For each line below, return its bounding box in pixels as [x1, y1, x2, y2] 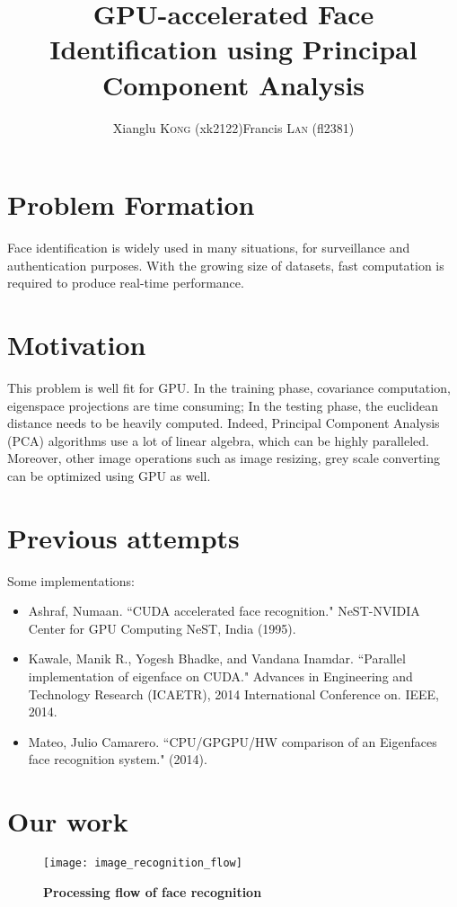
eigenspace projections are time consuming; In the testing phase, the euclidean [7, 396, 438, 414]
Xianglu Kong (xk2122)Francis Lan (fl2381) [112, 118, 355, 137]
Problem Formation [7, 186, 255, 223]
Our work [7, 803, 128, 840]
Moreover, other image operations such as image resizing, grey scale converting [7, 449, 441, 467]
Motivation [7, 326, 146, 362]
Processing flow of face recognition [43, 882, 262, 901]
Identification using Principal [49, 31, 417, 67]
